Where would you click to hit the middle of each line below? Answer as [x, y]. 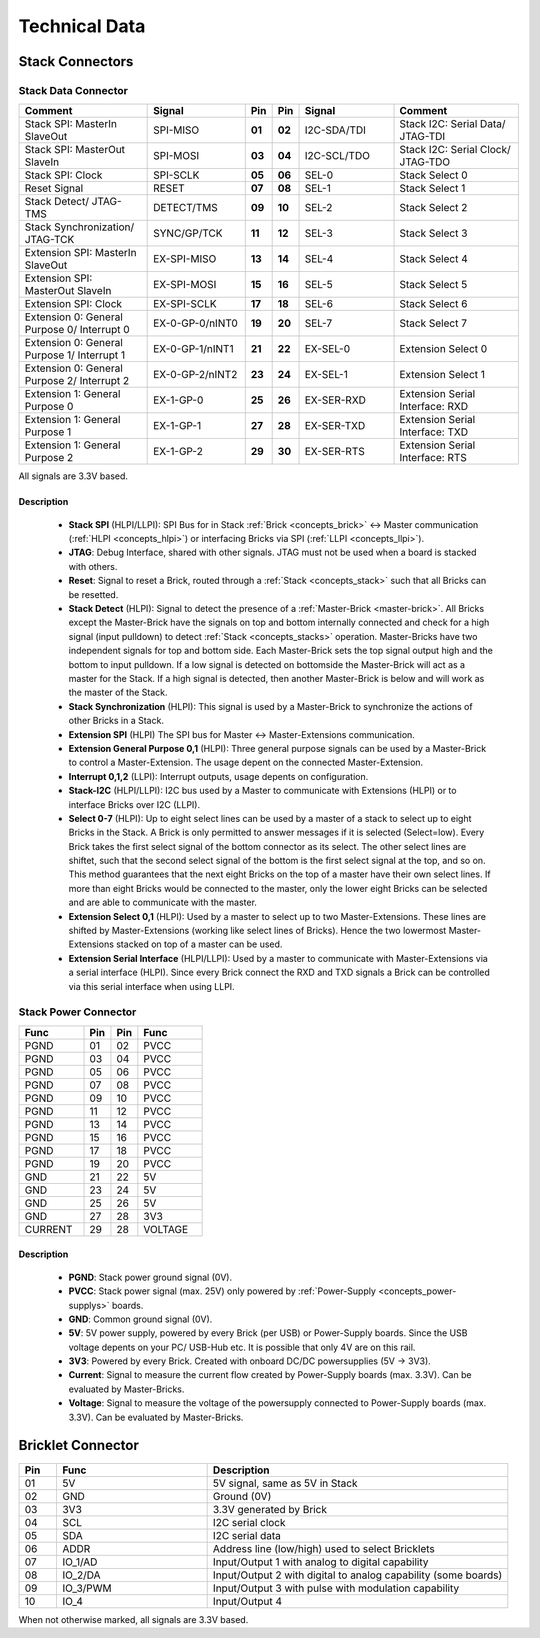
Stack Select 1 [432, 188]
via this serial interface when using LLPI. [151, 986]
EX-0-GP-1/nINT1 [193, 349]
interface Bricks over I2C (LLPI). [134, 804]
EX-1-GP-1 [177, 426]
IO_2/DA [81, 1575]
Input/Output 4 [247, 1601]
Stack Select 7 [433, 323]
